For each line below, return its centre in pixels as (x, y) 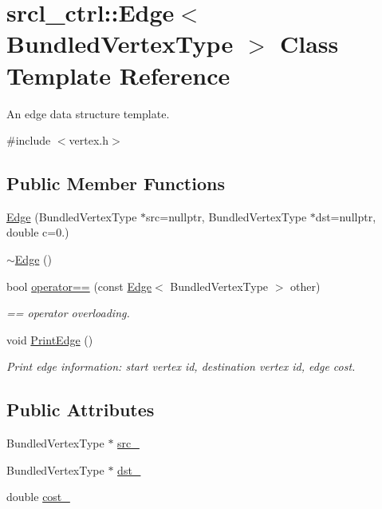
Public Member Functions (116, 183)
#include (29, 140)
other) (305, 286)
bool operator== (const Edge (79, 286)
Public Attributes (81, 410)
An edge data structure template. (88, 113)
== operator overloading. (68, 313)
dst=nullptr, (346, 216)
